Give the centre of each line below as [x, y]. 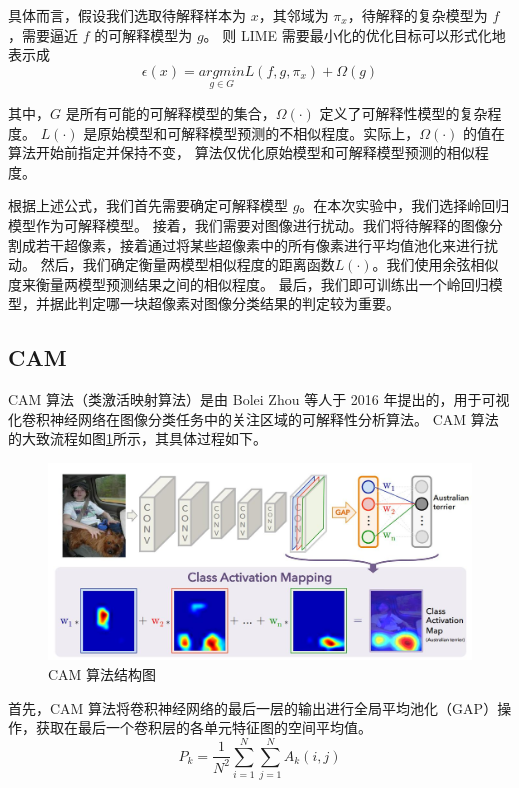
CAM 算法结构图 [102, 674]
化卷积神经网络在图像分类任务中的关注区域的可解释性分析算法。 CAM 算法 [253, 418]
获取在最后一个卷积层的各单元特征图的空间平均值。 [203, 727]
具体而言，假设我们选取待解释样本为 [127, 15]
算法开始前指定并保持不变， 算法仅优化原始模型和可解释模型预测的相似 [241, 152]
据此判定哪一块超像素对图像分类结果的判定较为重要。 [224, 303]
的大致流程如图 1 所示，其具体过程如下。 [137, 438]
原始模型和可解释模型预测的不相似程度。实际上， [258, 132]
